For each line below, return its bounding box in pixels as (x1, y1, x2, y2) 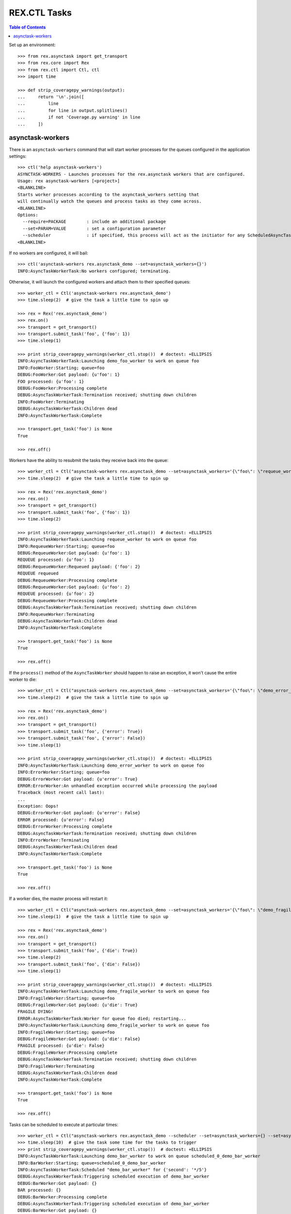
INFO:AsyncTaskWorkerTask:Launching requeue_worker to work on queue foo (17, 537, 197, 542)
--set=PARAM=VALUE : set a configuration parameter (22, 226, 166, 231)
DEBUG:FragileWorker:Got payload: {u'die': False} (17, 1036, 141, 1042)
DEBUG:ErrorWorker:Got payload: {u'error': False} (17, 810, 141, 816)
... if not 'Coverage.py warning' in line (17, 115, 141, 120)
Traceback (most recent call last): (17, 790, 105, 795)
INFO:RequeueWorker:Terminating (17, 611, 95, 617)
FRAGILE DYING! (17, 1009, 54, 1014)
